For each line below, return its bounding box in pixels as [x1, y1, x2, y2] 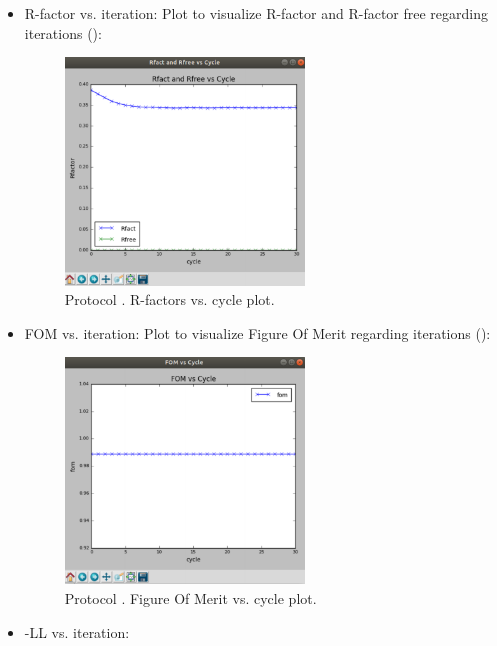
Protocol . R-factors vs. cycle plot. [64, 289, 275, 310]
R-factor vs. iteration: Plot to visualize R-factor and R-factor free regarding [24, 3, 489, 23]
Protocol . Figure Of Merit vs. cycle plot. [64, 587, 317, 608]
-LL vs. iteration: [24, 621, 130, 642]
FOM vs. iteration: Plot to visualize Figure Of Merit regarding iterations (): [24, 322, 491, 343]
